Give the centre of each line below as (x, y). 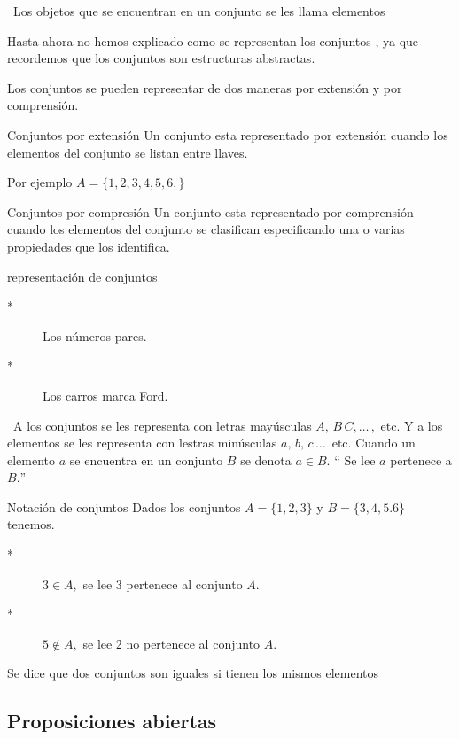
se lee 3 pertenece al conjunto (163, 583)
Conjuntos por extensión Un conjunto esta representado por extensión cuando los (228, 134)
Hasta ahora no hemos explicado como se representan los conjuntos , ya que (213, 40)
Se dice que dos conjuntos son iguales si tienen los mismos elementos (193, 673)
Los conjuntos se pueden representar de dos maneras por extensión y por (205, 87)
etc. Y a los (412, 425)
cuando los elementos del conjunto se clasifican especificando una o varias (206, 229)
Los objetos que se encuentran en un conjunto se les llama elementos (199, 11)
